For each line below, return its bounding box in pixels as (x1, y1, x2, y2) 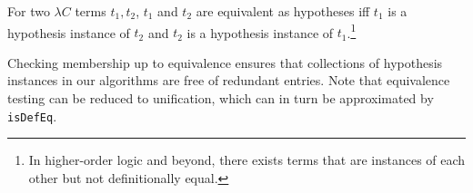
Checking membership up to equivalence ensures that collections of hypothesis (7, 53, 443, 72)
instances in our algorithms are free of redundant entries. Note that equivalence (7, 71, 450, 90)
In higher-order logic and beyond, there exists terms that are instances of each (28, 150, 466, 169)
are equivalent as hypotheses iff (196, 2, 370, 20)
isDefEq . (7, 106, 57, 125)
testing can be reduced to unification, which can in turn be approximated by (7, 89, 434, 108)
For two (7, 2, 50, 20)
